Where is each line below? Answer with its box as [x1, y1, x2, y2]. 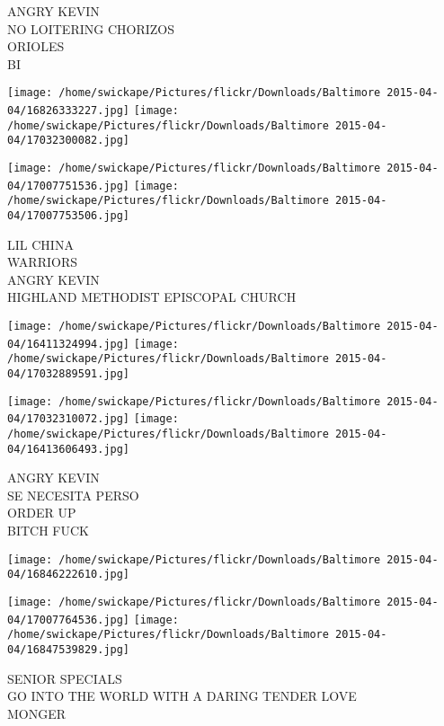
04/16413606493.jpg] [7, 442, 130, 456]
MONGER [7, 704, 67, 722]
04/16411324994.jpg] [7, 337, 130, 350]
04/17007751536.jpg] [7, 179, 130, 192]
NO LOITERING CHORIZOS [7, 19, 174, 38]
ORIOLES [7, 37, 65, 56]
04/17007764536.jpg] [7, 613, 130, 626]
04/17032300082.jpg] [7, 134, 130, 147]
